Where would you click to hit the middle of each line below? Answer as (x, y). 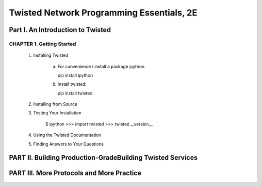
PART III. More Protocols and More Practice (75, 173)
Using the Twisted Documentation (67, 135)
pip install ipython (75, 75)
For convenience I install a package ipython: (101, 66)
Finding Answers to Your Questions (68, 144)
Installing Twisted (51, 55)
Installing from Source (55, 104)
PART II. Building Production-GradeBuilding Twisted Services (103, 158)
